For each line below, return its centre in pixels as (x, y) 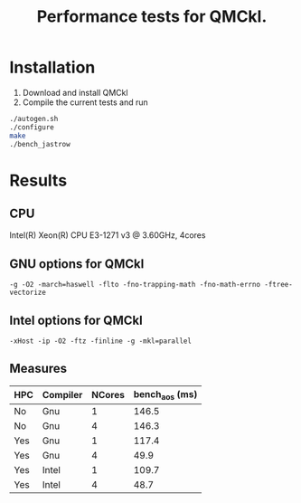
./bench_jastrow (40, 144)
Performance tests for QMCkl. (152, 17)
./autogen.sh (34, 119)
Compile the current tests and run (85, 102)
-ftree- (279, 285)
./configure (32, 127)
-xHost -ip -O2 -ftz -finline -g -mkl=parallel (101, 341)
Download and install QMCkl (75, 92)
